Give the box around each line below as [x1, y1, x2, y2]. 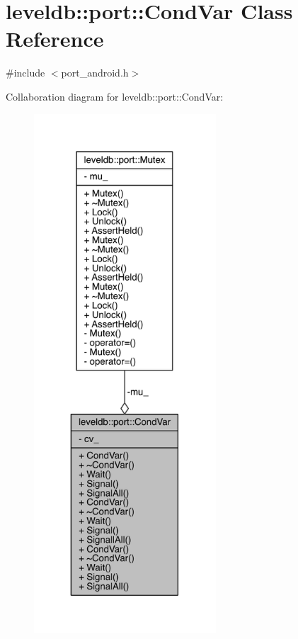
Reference [6, 24, 104, 53]
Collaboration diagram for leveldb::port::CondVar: [6, 89, 224, 103]
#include [6, 65, 45, 80]
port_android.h [61, 65, 129, 80]
